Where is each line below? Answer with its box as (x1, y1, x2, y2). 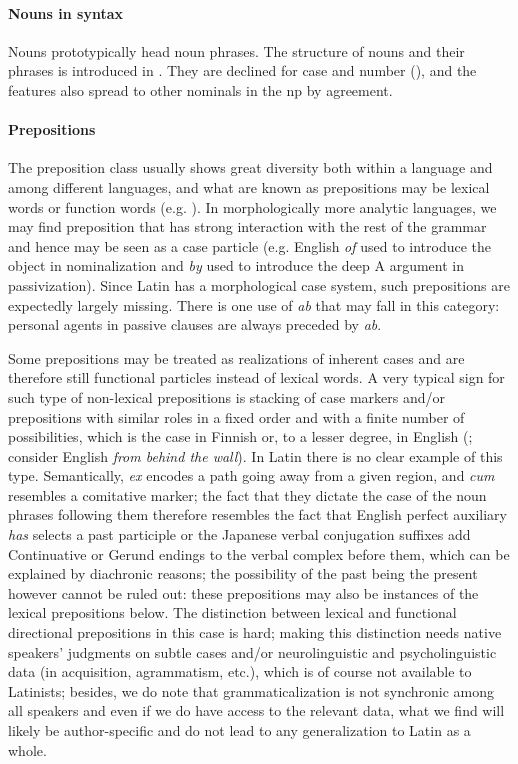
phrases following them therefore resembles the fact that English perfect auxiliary (8, 504, 507, 525)
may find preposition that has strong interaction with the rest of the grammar (8, 216, 487, 237)
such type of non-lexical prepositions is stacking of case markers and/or (8, 386, 446, 407)
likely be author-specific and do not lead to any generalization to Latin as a (8, 720, 471, 740)
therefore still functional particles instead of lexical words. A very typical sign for (8, 367, 505, 388)
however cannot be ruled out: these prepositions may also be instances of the (8, 582, 479, 603)
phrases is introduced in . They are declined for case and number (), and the (8, 60, 477, 81)
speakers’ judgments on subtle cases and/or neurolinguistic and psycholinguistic (8, 641, 497, 662)
